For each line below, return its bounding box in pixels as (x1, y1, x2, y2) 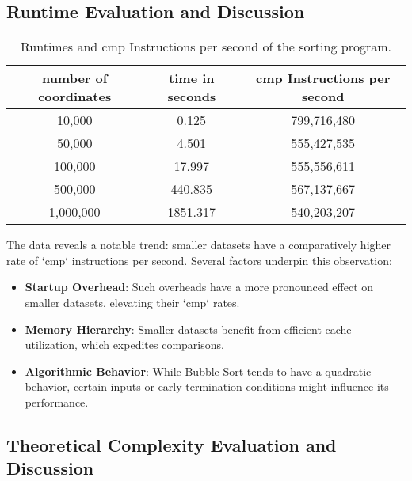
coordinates (38, 87, 112, 106)
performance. (25, 393, 89, 410)
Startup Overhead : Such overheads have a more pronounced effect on (25, 278, 374, 295)
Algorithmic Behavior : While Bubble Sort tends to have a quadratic (25, 362, 372, 379)
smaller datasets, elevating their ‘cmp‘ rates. (25, 294, 240, 310)
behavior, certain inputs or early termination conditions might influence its (25, 378, 389, 395)
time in (169, 69, 215, 88)
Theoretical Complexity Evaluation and (6, 432, 337, 456)
